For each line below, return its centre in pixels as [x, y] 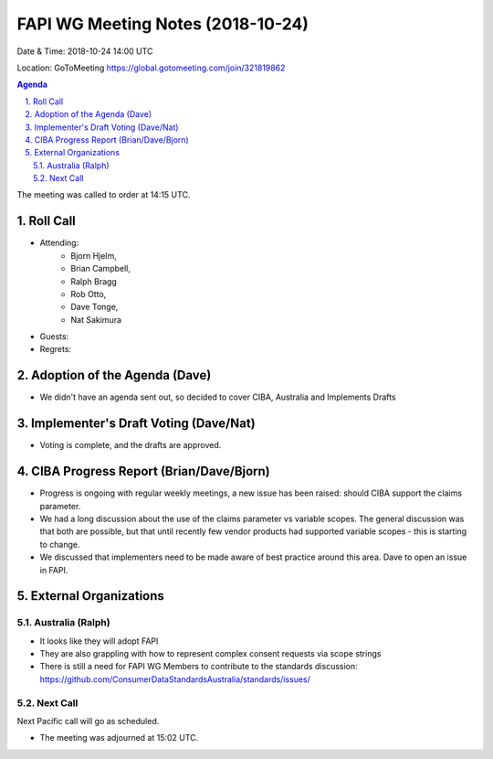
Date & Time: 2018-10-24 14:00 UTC [85, 51]
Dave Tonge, [94, 307]
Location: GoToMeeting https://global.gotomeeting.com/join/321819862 [151, 68]
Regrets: [56, 349]
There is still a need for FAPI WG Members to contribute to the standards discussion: [199, 667]
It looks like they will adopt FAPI [99, 641]
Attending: [59, 243]
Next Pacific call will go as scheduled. [88, 722]
